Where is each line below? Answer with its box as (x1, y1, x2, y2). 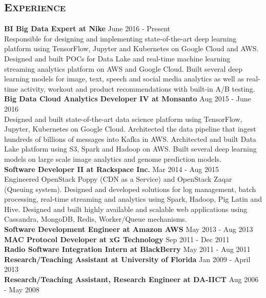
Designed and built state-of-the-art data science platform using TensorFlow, (4, 113, 242, 124)
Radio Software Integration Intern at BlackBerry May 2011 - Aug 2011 (4, 244, 251, 254)
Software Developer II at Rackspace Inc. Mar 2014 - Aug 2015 (4, 163, 219, 174)
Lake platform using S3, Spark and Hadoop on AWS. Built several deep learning (4, 143, 257, 154)
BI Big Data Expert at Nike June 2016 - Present (4, 23, 171, 34)
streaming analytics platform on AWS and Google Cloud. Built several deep (4, 63, 242, 74)
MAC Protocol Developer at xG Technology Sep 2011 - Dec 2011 (4, 233, 230, 244)
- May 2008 (4, 284, 39, 294)
